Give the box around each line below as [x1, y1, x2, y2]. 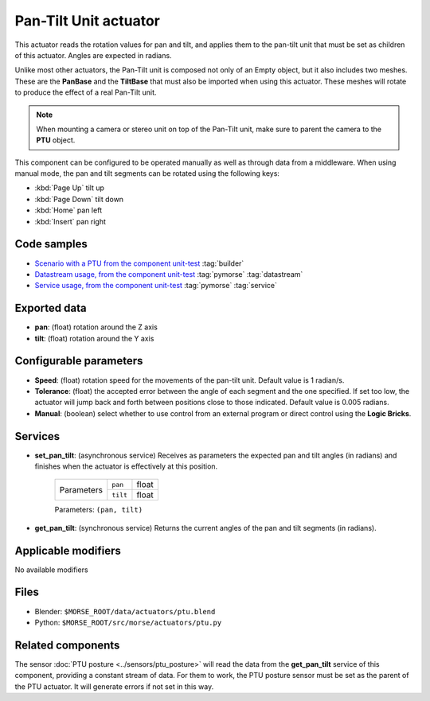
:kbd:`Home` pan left [34, 205, 103, 215]
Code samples [14, 237, 88, 251]
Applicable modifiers [14, 543, 121, 557]
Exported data [14, 302, 87, 315]
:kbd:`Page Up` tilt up [34, 183, 105, 193]
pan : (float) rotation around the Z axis [34, 322, 158, 332]
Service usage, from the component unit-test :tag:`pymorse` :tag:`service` [34, 281, 278, 290]
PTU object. [36, 135, 76, 145]
